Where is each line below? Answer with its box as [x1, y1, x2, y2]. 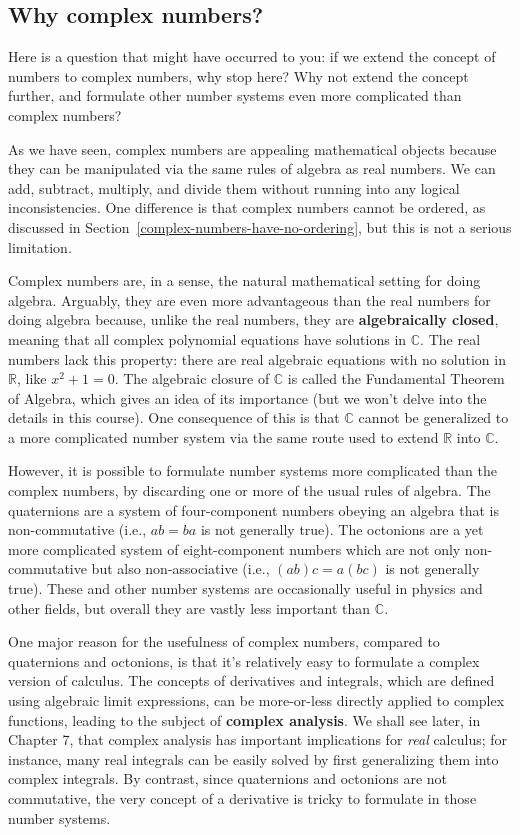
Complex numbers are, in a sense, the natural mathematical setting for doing [8, 270, 481, 291]
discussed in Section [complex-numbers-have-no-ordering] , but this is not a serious [8, 216, 512, 237]
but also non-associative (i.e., [91, 558, 270, 579]
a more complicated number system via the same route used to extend [8, 426, 439, 447]
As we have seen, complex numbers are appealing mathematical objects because [8, 138, 497, 159]
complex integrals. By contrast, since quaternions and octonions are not [8, 768, 448, 789]
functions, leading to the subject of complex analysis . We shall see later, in [8, 709, 481, 730]
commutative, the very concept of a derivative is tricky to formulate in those [8, 787, 477, 808]
